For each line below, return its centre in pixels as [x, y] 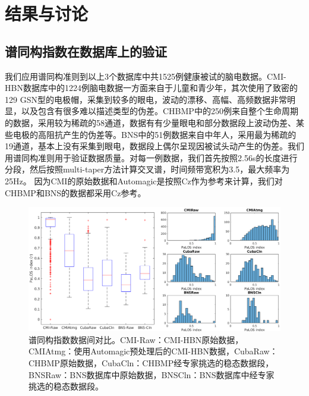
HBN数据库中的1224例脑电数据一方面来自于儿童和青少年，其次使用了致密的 [151, 88]
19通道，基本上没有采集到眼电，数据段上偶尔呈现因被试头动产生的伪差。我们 [154, 146]
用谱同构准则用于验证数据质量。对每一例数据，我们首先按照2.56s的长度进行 [151, 157]
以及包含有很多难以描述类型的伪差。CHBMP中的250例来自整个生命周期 [160, 111]
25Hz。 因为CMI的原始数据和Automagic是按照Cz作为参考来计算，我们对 [144, 180]
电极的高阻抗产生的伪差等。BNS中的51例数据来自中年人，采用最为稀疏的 [154, 134]
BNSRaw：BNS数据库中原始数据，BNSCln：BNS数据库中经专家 [152, 374]
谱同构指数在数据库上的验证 [86, 51]
